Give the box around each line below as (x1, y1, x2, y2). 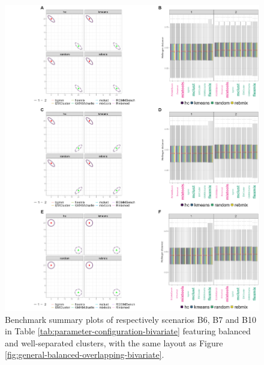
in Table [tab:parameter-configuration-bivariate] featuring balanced (5, 325, 251, 337)
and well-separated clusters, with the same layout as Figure (5, 336, 223, 349)
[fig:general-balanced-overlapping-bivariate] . (5, 348, 164, 361)
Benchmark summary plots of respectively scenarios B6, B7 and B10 (5, 313, 256, 325)
